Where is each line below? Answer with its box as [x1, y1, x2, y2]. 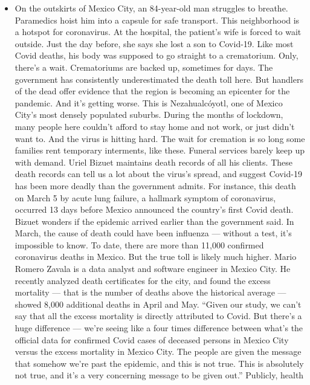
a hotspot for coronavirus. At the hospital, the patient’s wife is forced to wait [15, 25, 302, 38]
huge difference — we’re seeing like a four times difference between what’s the [15, 322, 303, 334]
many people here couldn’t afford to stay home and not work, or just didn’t [15, 120, 295, 132]
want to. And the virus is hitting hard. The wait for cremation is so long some [15, 132, 305, 144]
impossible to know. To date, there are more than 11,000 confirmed [15, 238, 264, 251]
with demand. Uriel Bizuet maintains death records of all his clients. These [15, 155, 292, 168]
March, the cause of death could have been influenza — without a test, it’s [15, 227, 292, 239]
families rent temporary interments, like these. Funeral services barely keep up [15, 144, 305, 157]
